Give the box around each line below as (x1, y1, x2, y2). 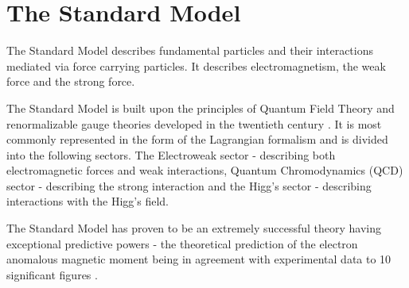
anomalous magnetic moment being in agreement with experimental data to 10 (6, 251, 391, 267)
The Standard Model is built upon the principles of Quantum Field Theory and (6, 99, 395, 116)
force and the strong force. (6, 73, 135, 90)
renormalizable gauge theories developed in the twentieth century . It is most (6, 115, 382, 132)
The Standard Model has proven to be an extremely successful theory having (6, 220, 382, 236)
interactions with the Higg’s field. (6, 193, 169, 209)
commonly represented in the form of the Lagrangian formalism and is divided (6, 131, 388, 148)
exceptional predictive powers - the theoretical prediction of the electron (6, 235, 358, 252)
